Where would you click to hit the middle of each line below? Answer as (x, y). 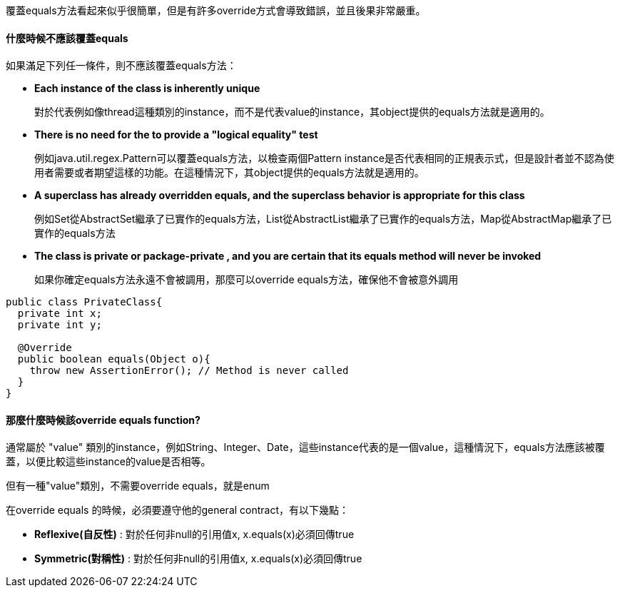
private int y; (60, 325)
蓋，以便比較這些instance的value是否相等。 (108, 462)
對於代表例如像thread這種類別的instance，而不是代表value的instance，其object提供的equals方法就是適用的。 (292, 112)
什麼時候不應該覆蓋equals (67, 38)
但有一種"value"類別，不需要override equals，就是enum (138, 486)
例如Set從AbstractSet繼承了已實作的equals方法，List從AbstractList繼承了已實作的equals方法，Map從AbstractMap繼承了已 (323, 219)
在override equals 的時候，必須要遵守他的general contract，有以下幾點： (178, 510)
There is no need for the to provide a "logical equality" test (176, 135)
